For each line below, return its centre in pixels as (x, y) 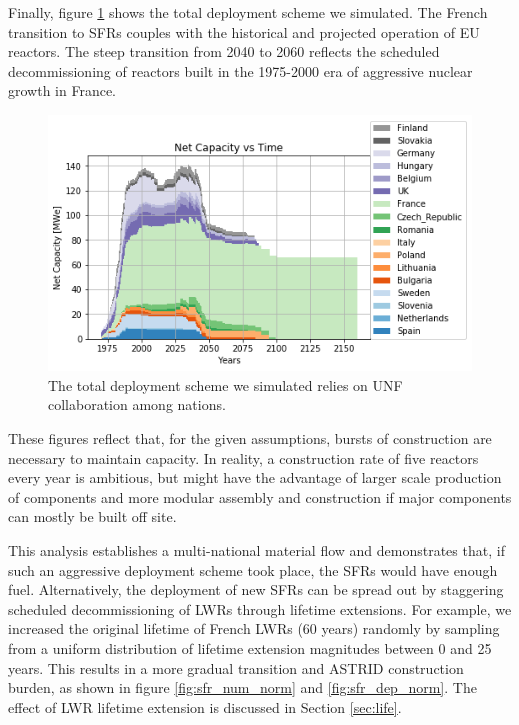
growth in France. (62, 90)
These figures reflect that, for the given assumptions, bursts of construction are (250, 438)
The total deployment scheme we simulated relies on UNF (225, 384)
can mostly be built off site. (92, 516)
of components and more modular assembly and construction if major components (260, 496)
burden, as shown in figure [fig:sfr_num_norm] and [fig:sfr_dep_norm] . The (242, 687)
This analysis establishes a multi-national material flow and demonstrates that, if (256, 549)
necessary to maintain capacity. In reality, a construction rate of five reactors (243, 457)
